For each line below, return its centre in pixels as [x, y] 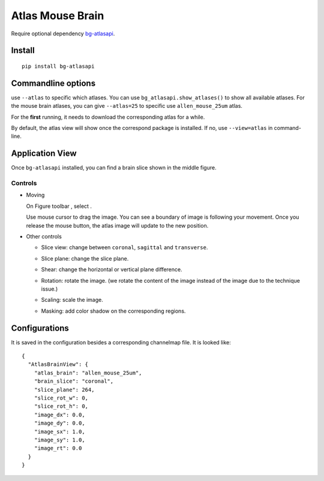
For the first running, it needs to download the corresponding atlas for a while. [108, 117]
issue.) [49, 289]
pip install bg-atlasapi [58, 66]
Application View [44, 154]
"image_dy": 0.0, [59, 423]
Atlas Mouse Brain [58, 16]
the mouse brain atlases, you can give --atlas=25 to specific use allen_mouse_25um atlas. [127, 106]
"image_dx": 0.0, [59, 415]
